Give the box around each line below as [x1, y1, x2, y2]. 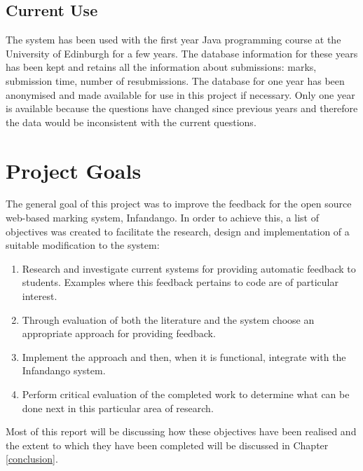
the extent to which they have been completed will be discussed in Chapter [6, 437, 329, 452]
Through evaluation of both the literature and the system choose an [22, 312, 315, 327]
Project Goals [6, 156, 142, 184]
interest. [22, 289, 57, 303]
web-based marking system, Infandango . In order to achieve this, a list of [6, 210, 319, 225]
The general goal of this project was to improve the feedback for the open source [6, 196, 352, 211]
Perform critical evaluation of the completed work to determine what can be [22, 387, 350, 402]
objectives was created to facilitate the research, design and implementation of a [6, 224, 350, 238]
